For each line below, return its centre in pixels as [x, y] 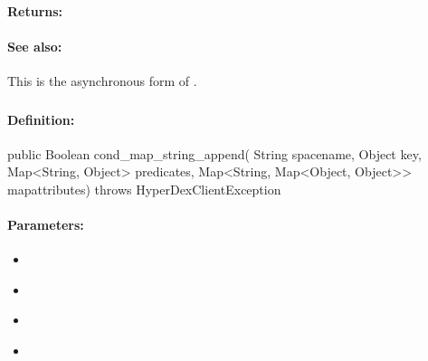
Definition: [41, 119]
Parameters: [46, 225]
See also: [35, 46]
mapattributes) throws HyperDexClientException [144, 189]
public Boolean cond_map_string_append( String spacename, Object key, [214, 153]
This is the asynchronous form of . [102, 80]
